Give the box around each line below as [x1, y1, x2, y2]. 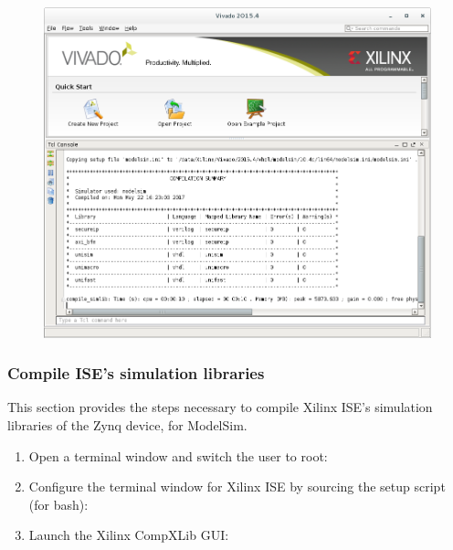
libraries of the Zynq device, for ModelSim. [7, 415, 248, 434]
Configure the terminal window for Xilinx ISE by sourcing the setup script [28, 477, 446, 496]
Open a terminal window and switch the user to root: [28, 446, 328, 465]
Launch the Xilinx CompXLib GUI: [28, 525, 229, 545]
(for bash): [28, 494, 89, 513]
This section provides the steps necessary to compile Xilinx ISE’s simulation [7, 397, 433, 417]
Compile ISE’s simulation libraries [7, 362, 265, 385]
